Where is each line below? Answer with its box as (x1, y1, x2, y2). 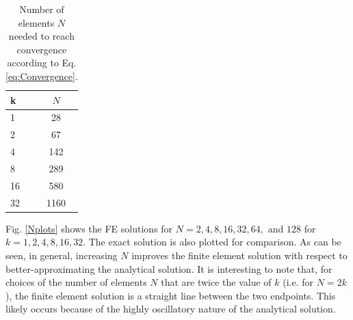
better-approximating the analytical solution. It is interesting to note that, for (5, 261, 332, 276)
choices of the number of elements (5, 275, 147, 289)
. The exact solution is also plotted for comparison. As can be (83, 235, 341, 249)
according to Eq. (7, 55, 77, 70)
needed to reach (8, 29, 75, 43)
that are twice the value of (161, 275, 272, 289)
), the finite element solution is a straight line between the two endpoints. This (5, 288, 336, 302)
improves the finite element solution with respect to (131, 248, 348, 262)
